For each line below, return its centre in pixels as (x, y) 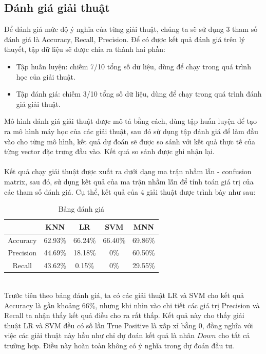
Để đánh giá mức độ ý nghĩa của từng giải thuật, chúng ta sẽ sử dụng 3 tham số (131, 29)
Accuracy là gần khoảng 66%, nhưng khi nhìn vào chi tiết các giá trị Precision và (132, 305)
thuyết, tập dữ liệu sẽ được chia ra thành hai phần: (85, 49)
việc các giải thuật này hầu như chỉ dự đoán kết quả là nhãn (100, 335)
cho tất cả (234, 335)
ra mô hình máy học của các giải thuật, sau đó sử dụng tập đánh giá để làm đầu (131, 131)
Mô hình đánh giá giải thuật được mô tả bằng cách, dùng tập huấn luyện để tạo (131, 121)
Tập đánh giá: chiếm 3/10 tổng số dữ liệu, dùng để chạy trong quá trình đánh (139, 94)
